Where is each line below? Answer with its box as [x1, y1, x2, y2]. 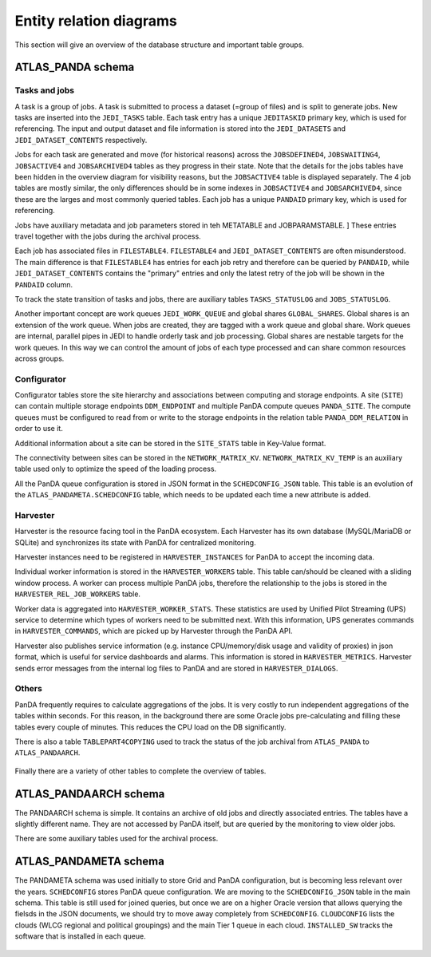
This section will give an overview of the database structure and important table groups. [14, 40, 305, 49]
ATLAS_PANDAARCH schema [14, 787, 165, 801]
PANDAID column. [14, 279, 73, 289]
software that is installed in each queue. [14, 931, 147, 941]
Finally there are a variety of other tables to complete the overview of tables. [14, 766, 267, 776]
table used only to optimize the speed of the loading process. [14, 464, 217, 474]
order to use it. [14, 424, 63, 433]
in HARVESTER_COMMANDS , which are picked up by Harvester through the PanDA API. [14, 627, 293, 636]
